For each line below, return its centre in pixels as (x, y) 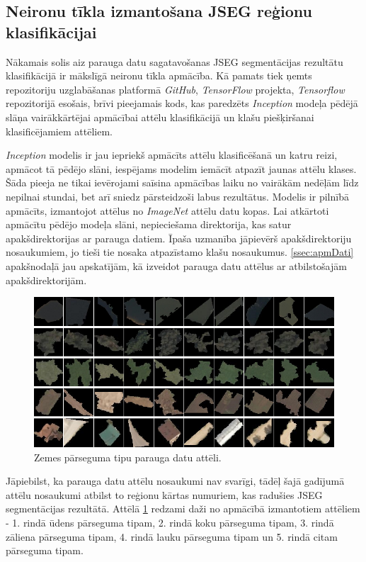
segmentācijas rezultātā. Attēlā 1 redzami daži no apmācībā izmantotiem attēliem (183, 508)
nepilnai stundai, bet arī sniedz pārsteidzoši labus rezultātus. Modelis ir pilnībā (177, 196)
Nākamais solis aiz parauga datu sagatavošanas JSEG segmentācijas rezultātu (175, 61)
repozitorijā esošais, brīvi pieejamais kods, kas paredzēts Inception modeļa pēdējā (182, 103)
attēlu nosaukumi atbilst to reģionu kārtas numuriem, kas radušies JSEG (164, 494)
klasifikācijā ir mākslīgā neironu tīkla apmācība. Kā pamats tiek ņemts (159, 75)
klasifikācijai (51, 32)
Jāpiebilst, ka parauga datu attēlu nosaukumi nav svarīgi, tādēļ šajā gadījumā (175, 481)
